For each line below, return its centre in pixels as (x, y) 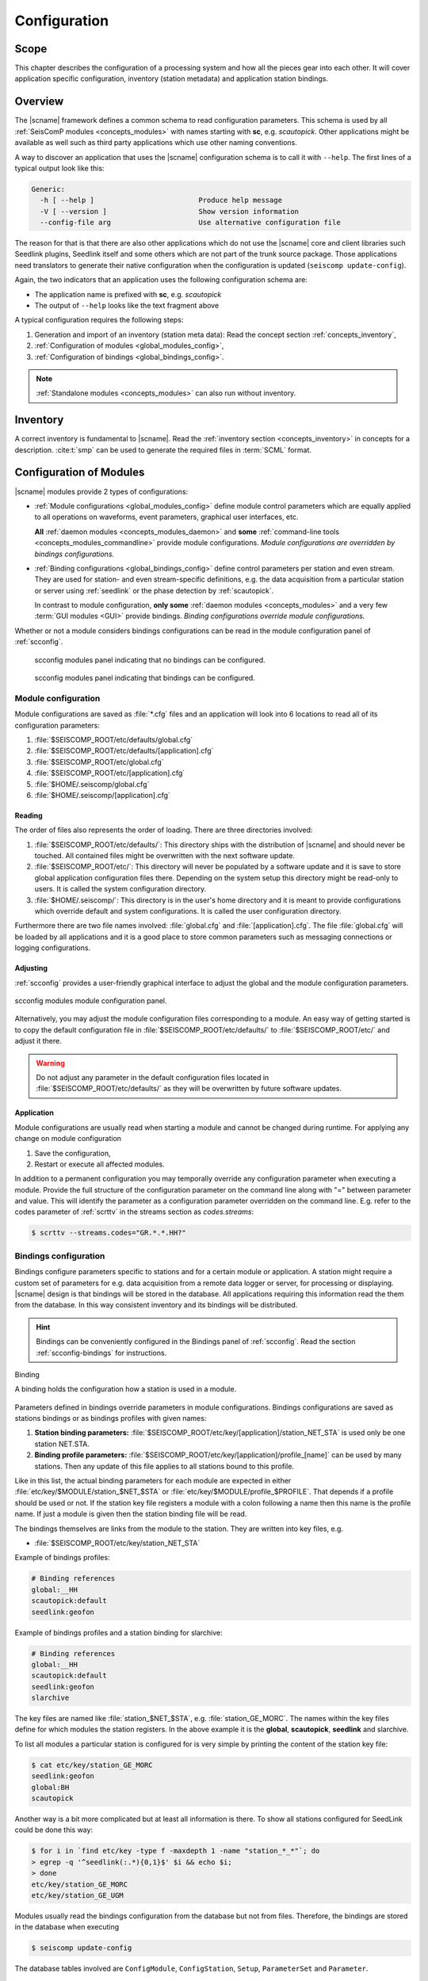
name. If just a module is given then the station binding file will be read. (131, 1514)
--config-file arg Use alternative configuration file (190, 223)
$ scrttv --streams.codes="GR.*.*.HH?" (109, 1233)
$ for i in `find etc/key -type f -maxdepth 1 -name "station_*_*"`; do (176, 1851)
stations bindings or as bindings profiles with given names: (111, 1418)
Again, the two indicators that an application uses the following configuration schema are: (161, 280)
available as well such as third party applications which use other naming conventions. (156, 143)
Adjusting (31, 968)
